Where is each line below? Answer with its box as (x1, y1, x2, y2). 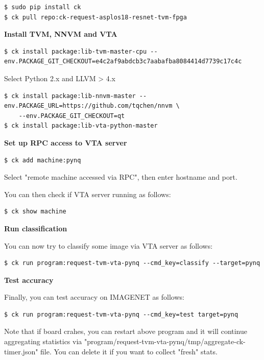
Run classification (4, 223, 67, 233)
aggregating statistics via (4, 336, 82, 347)
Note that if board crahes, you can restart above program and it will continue (4, 326, 248, 337)
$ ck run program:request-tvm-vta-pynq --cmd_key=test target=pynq (4, 310, 238, 318)
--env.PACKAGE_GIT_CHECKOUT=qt (18, 112, 125, 119)
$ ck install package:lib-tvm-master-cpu (4, 47, 147, 55)
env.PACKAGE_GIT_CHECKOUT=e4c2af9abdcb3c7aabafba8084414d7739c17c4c (4, 58, 242, 65)
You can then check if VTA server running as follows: (4, 188, 171, 199)
